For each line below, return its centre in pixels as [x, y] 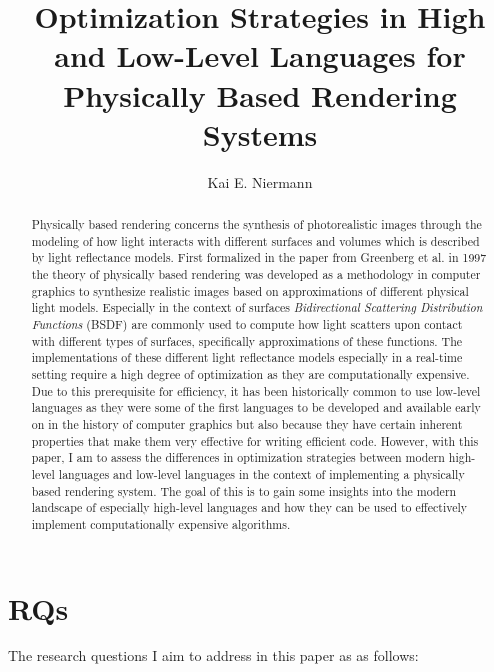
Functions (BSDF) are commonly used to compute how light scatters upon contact [247, 324]
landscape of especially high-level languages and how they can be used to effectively [249, 507]
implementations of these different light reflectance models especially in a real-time [247, 357]
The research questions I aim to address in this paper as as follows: [213, 655]
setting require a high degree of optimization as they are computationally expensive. [250, 373]
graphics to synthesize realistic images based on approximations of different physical [250, 290]
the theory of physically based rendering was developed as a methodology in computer [256, 274]
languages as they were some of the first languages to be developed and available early [256, 407]
